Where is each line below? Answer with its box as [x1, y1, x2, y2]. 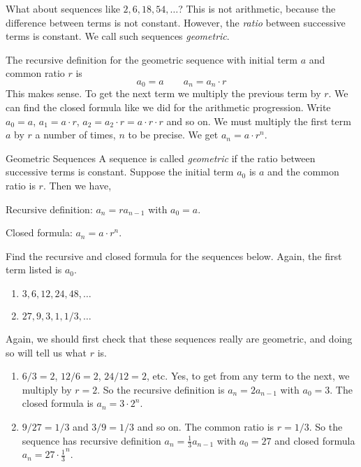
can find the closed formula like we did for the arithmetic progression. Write [6, 100, 331, 115]
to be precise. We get [128, 127, 219, 142]
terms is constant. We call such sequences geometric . [6, 29, 230, 43]
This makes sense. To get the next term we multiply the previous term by [6, 86, 321, 101]
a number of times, [35, 127, 116, 142]
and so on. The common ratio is [137, 419, 274, 433]
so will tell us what [6, 345, 87, 359]
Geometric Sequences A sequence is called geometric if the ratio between [6, 150, 316, 165]
